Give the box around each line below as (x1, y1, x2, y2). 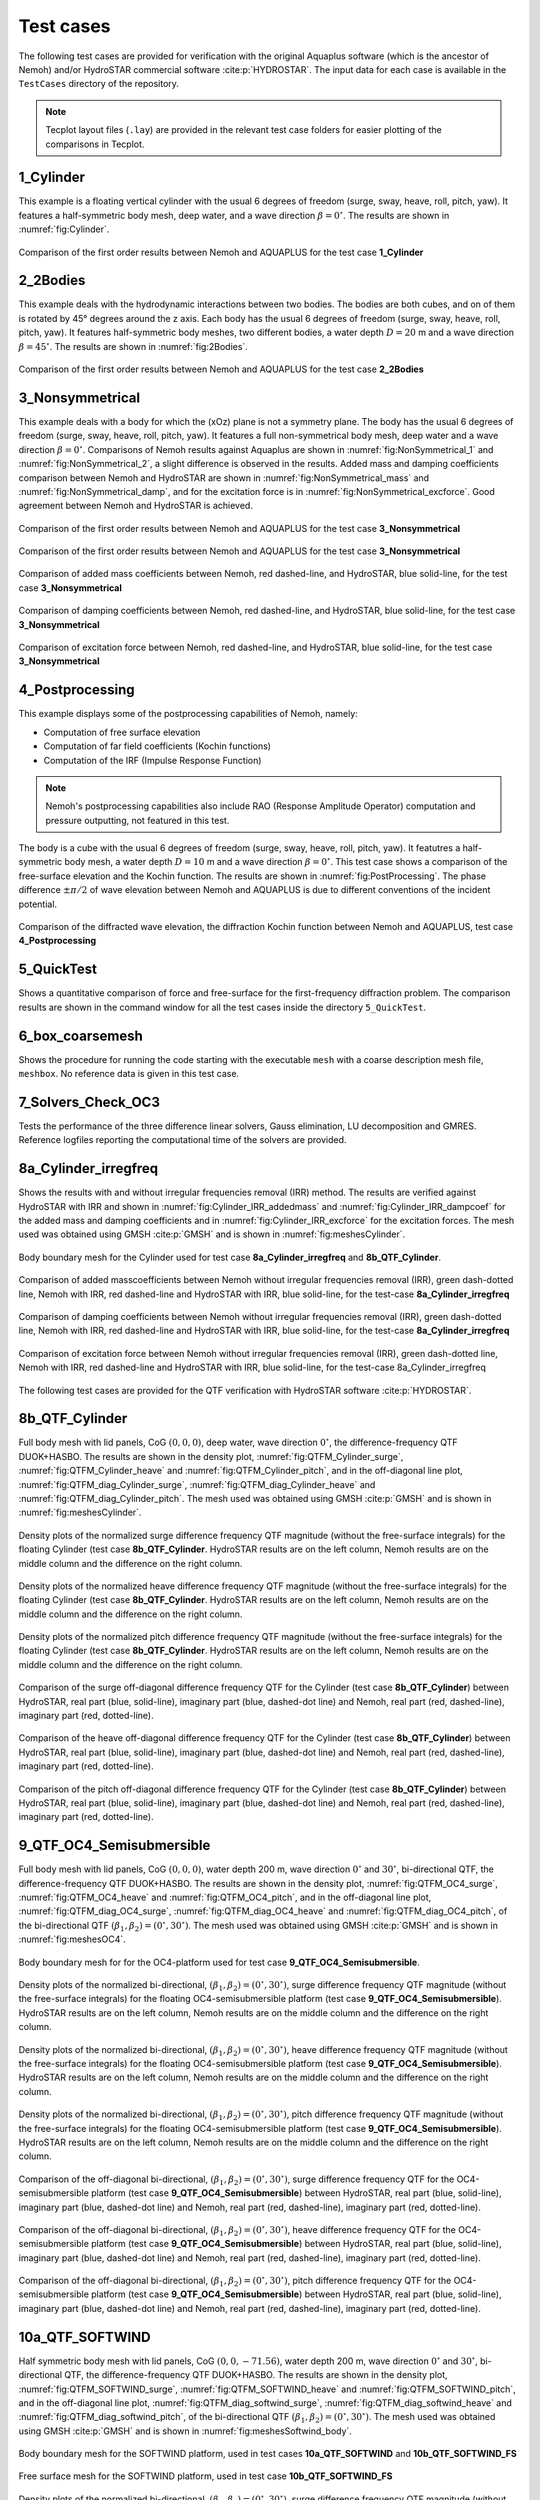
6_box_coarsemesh (18, 1027, 144, 1044)
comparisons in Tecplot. (45, 138, 145, 150)
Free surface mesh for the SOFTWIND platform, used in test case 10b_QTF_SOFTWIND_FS (18, 2470, 393, 2482)
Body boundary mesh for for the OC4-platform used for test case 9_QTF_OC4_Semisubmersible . (18, 1956, 420, 1968)
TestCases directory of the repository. (18, 78, 180, 90)
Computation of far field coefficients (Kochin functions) (43, 740, 272, 752)
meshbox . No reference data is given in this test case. (18, 1068, 240, 1079)
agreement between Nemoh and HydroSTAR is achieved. (18, 500, 254, 512)
